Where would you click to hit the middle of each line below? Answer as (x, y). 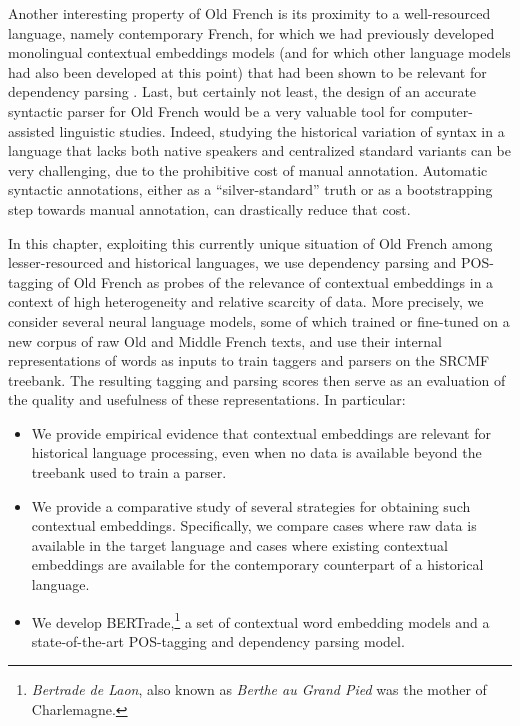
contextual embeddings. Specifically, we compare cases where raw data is (254, 525)
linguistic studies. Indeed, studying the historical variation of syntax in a (282, 130)
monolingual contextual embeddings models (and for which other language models (259, 52)
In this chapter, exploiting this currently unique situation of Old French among (250, 242)
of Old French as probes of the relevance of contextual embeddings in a (275, 281)
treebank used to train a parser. (129, 472)
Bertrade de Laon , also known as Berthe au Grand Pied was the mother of (259, 689)
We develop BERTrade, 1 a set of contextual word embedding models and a (260, 620)
